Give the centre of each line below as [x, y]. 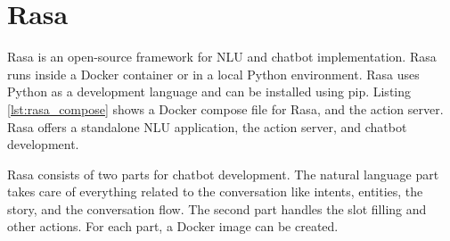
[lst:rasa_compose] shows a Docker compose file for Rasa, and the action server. [225, 108]
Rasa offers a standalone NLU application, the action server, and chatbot [207, 126]
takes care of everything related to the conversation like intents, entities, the [215, 191]
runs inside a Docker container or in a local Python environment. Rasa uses [213, 74]
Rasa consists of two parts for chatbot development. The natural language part [223, 174]
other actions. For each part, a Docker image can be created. [173, 226]
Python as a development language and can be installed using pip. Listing [209, 91]
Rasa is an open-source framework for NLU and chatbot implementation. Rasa [222, 57]
